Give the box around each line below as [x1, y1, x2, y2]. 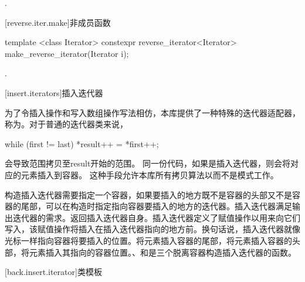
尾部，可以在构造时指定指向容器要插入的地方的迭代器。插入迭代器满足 [21, 200, 292, 212]
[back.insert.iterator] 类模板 [5, 266, 102, 278]
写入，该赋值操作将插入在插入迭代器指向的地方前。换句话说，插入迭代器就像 [5, 223, 300, 235]
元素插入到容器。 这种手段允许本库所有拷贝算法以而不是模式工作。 [21, 168, 279, 181]
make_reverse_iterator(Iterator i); [5, 47, 129, 59]
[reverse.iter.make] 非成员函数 [5, 16, 111, 28]
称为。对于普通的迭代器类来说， [5, 118, 128, 130]
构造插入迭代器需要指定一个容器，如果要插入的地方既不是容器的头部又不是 [5, 188, 292, 201]
